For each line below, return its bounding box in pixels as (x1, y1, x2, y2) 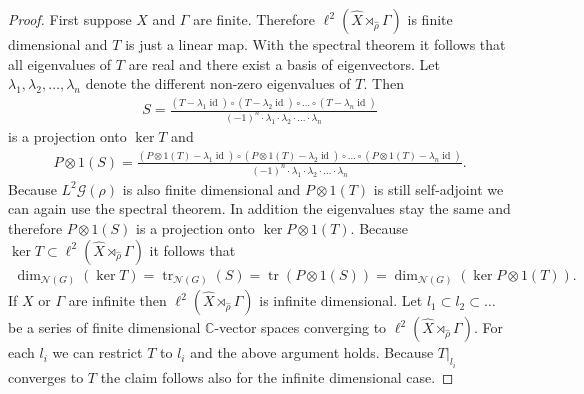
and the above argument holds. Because (190, 342, 434, 363)
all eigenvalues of (8, 53, 112, 74)
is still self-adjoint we (373, 178, 504, 199)
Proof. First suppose (8, 9, 132, 29)
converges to (8, 366, 84, 387)
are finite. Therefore (193, 9, 315, 29)
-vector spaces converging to (214, 317, 387, 338)
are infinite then (68, 290, 167, 311)
